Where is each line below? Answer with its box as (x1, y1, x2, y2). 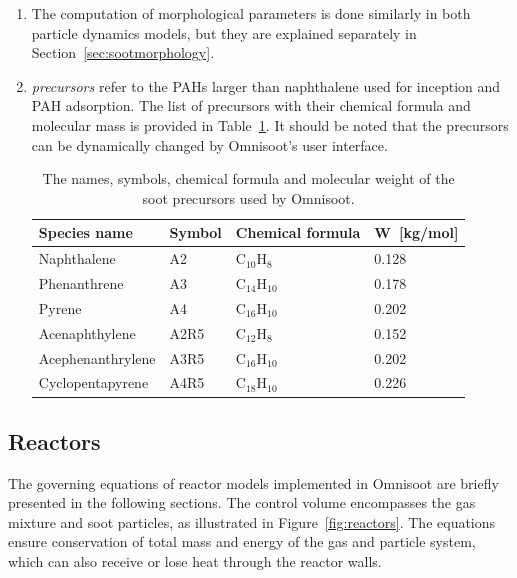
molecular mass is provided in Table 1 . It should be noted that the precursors (31, 114, 509, 135)
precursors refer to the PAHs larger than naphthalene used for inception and (31, 75, 501, 96)
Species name (38, 222, 133, 243)
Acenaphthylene (38, 322, 136, 343)
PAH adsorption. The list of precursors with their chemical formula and (31, 95, 471, 116)
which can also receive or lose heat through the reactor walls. (8, 551, 382, 572)
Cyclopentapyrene (38, 372, 149, 393)
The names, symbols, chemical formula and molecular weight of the (42, 168, 455, 189)
